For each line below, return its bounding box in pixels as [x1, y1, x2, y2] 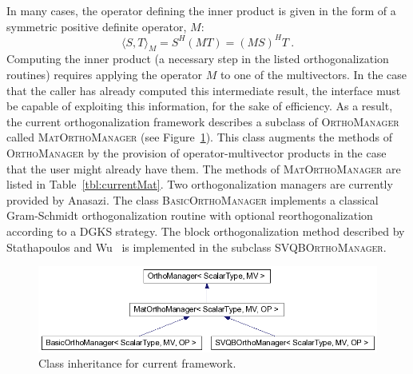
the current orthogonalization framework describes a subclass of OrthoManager [6, 113, 399, 129]
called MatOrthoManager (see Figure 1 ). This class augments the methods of [6, 129, 392, 145]
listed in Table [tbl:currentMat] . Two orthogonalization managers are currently [6, 176, 393, 193]
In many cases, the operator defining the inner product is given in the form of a [6, 2, 396, 18]
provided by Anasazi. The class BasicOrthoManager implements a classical [6, 191, 379, 208]
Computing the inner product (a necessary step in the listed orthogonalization [6, 50, 389, 67]
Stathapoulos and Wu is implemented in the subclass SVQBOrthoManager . [6, 238, 387, 255]
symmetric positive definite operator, [6, 18, 187, 34]
